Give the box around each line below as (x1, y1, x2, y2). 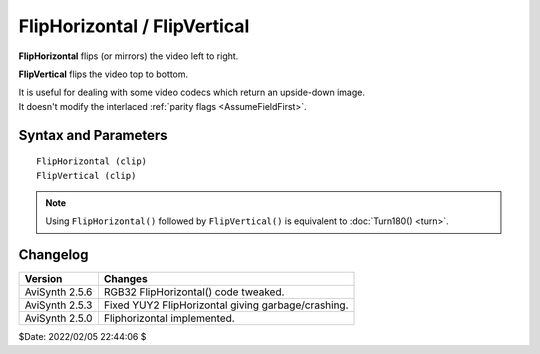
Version (24, 272, 63, 286)
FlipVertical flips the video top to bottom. (18, 68, 189, 80)
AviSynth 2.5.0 (24, 311, 93, 325)
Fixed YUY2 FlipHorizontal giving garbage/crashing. (103, 298, 349, 312)
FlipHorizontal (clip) (36, 156, 148, 167)
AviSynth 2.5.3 (24, 298, 93, 312)
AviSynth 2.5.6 (24, 285, 93, 299)
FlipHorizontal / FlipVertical (18, 15, 250, 37)
